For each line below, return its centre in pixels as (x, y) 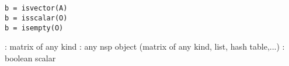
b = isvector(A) (36, 8)
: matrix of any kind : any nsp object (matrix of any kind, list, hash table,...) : (145, 46)
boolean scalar (30, 58)
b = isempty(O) (34, 28)
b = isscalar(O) (36, 18)
